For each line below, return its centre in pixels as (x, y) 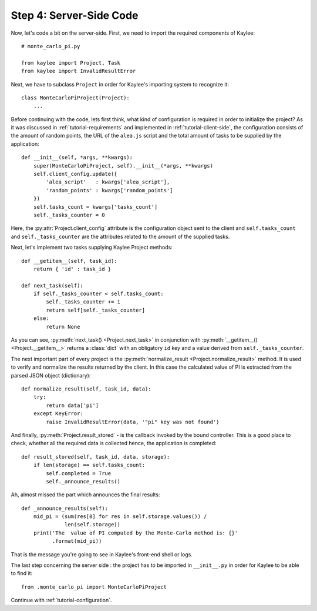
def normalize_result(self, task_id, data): (87, 389)
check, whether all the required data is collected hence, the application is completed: (114, 443)
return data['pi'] (72, 405)
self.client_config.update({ (75, 174)
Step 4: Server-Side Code (75, 15)
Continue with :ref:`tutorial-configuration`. (61, 600)
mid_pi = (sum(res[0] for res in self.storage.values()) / (120, 517)
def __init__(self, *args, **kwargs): (77, 158)
